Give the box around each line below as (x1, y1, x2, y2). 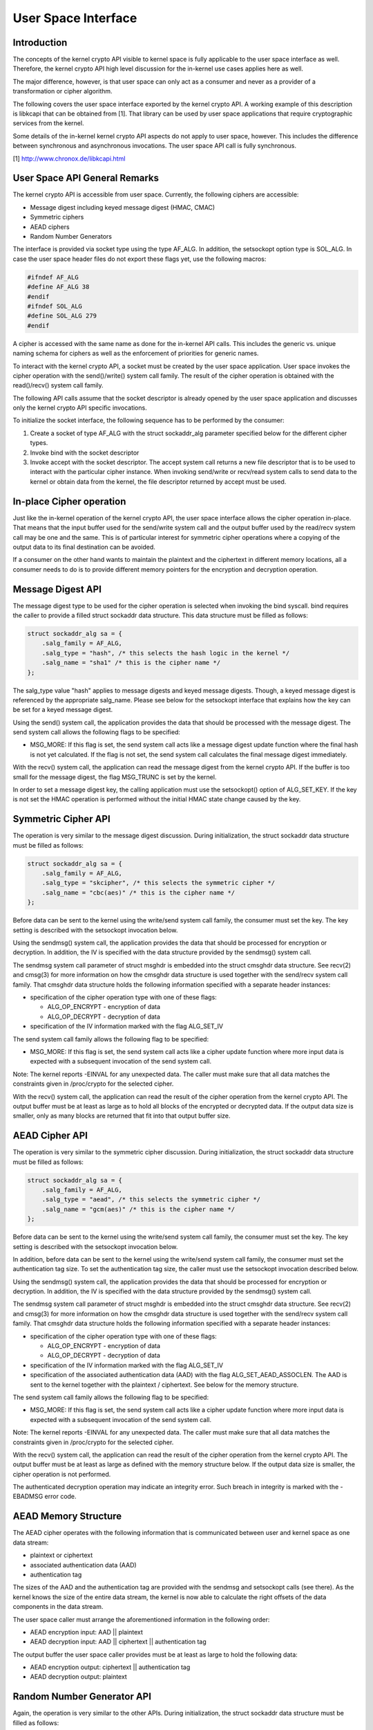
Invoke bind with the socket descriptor (30, 448, 140, 457)
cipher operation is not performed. (12, 1470, 111, 1478)
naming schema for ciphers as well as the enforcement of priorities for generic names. (12, 349, 259, 358)
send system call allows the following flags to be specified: (12, 728, 181, 736)
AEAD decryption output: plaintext (30, 1673, 127, 1681)
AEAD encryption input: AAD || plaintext (30, 1628, 143, 1636)
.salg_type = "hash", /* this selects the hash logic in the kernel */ (41, 649, 290, 657)
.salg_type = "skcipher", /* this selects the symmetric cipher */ (41, 879, 276, 887)
